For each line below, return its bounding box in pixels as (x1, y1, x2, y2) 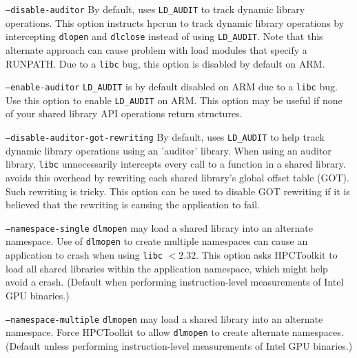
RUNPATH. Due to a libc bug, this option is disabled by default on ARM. (6, 56, 325, 70)
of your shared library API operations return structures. (6, 106, 243, 121)
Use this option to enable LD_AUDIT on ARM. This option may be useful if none (6, 92, 343, 107)
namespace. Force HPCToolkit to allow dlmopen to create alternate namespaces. (6, 325, 344, 339)
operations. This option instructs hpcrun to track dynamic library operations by (6, 15, 345, 30)
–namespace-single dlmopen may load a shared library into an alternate (6, 220, 313, 235)
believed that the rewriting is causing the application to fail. (6, 197, 260, 212)
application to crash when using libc (6, 248, 163, 262)
